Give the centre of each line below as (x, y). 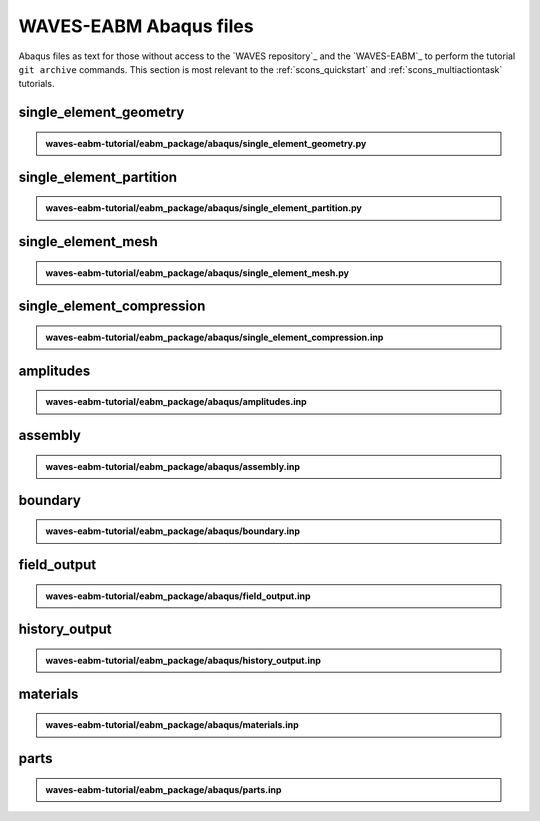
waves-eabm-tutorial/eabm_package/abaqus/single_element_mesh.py (197, 272)
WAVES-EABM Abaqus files (136, 26)
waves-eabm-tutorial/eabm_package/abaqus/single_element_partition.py (203, 208)
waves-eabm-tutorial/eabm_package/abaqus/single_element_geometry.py (206, 143)
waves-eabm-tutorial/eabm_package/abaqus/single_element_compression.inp (214, 337)
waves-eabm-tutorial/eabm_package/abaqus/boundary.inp (172, 531)
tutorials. (36, 84)
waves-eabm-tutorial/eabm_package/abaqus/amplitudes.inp (176, 402)
